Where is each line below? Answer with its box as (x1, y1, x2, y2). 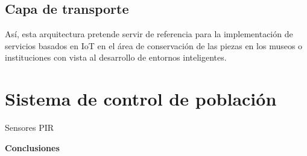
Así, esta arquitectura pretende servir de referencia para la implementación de (5, 28, 293, 40)
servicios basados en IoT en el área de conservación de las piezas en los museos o (5, 39, 303, 52)
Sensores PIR (5, 121, 54, 134)
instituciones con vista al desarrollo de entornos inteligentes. (5, 51, 227, 64)
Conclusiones (5, 141, 60, 154)
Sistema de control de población (5, 86, 277, 111)
